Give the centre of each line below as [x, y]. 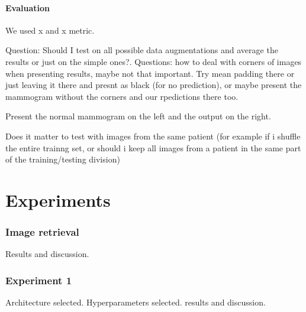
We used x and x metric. [50, 30]
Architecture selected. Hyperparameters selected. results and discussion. [136, 302]
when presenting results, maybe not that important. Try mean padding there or [150, 73]
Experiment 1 [39, 280]
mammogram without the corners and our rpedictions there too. [122, 96]
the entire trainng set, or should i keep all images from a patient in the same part [153, 147]
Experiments [58, 199]
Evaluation [28, 7]
